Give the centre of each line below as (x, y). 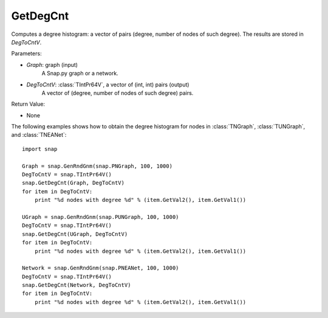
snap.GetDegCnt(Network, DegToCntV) (77, 285)
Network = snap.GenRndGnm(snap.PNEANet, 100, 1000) (101, 268)
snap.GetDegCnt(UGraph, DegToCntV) (75, 234)
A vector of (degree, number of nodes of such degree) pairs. (118, 93)
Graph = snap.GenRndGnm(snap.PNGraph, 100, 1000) (97, 166)
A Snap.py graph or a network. (80, 74)
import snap (40, 149)
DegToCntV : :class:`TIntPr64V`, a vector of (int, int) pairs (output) (108, 85)
